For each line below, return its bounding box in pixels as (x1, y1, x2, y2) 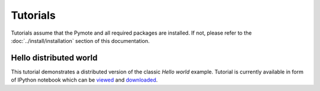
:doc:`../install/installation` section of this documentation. (11, 37, 150, 44)
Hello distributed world (11, 53, 98, 63)
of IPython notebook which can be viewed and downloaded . (11, 76, 158, 83)
